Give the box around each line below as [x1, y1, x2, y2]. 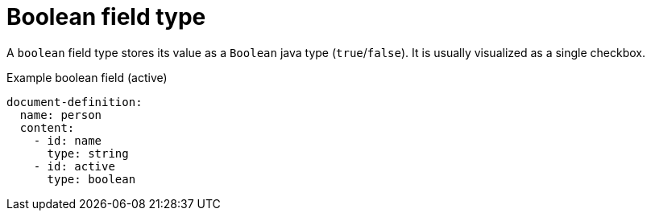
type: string [47, 146, 129, 160]
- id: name [33, 133, 102, 147]
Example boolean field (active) [6, 70, 168, 84]
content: [19, 121, 75, 134]
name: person [19, 108, 102, 121]
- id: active [33, 159, 115, 173]
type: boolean [47, 172, 136, 186]
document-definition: [6, 95, 143, 108]
